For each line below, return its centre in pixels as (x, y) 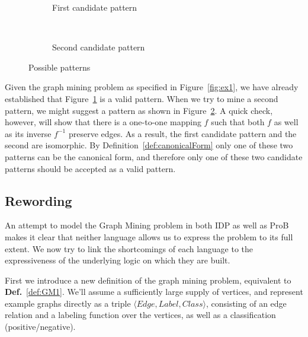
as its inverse (28, 133)
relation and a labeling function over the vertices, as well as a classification (140, 315)
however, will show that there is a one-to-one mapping (103, 122)
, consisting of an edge (246, 303)
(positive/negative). (40, 327)
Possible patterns (60, 67)
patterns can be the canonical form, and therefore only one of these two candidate (154, 156)
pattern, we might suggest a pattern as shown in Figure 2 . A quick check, (139, 110)
